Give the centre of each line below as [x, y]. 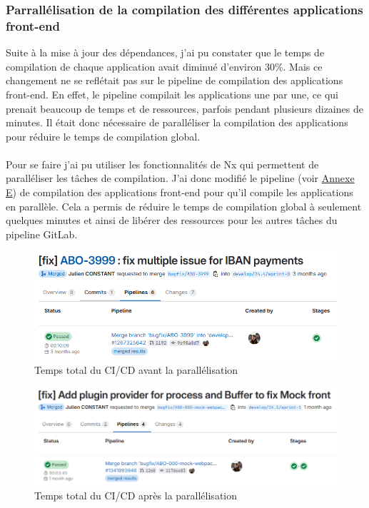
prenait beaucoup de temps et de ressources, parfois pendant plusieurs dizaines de [184, 108]
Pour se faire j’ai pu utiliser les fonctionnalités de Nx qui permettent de [162, 164]
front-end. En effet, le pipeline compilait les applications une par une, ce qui [172, 94]
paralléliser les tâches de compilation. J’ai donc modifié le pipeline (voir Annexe [180, 178]
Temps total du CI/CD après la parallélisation [136, 495]
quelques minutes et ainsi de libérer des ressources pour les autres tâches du [172, 220]
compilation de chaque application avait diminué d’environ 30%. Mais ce [164, 66]
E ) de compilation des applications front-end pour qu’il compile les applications [180, 192]
